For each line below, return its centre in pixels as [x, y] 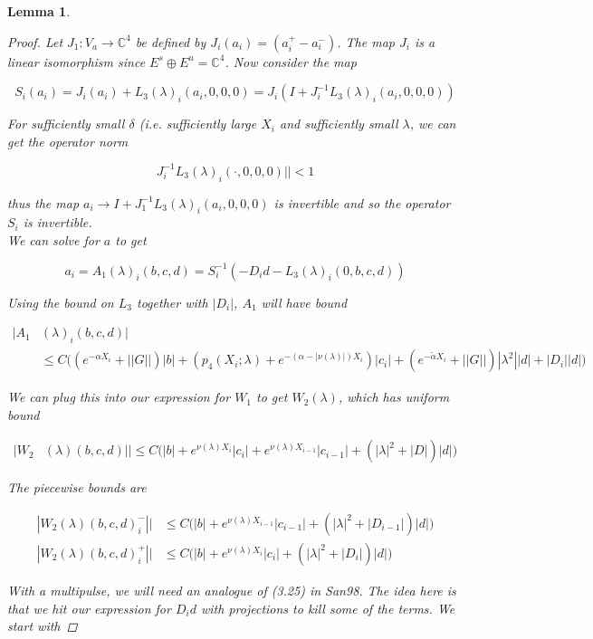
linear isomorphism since [77, 61]
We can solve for [53, 240]
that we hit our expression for [89, 608]
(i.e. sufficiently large [198, 124]
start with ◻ [43, 626]
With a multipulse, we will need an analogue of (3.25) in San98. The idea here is [232, 590]
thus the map [43, 202]
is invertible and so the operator [362, 202]
